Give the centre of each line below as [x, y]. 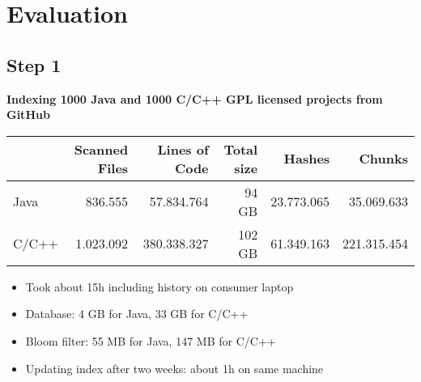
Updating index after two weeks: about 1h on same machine [174, 368]
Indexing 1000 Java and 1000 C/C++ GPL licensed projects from [195, 98]
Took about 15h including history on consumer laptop [159, 286]
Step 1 [34, 64]
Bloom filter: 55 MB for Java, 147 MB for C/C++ [151, 340]
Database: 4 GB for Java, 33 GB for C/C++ [137, 314]
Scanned [101, 149]
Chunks [383, 159]
